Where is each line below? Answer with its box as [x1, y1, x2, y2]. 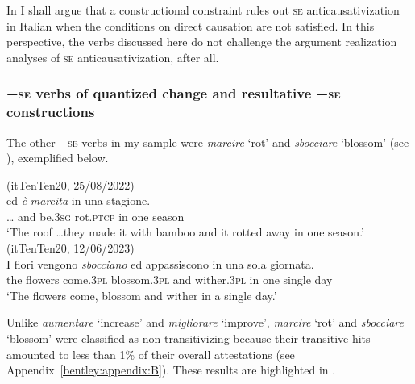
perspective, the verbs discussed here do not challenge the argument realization [6, 33, 397, 50]
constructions [6, 102, 95, 122]
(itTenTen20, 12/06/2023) [6, 240, 135, 257]
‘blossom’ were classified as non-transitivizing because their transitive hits [6, 330, 371, 347]
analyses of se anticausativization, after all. [6, 48, 219, 65]
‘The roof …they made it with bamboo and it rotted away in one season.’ [6, 223, 364, 240]
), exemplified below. [6, 149, 109, 166]
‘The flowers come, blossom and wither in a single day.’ [6, 286, 277, 303]
